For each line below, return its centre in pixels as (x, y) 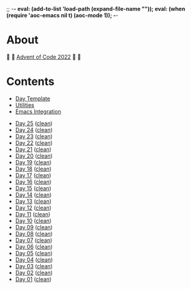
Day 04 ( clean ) (34, 260)
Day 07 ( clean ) (34, 240)
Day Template (33, 98)
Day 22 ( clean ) (34, 142)
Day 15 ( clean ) (33, 188)
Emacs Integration (38, 111)
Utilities (25, 105)
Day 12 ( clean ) (33, 208)
